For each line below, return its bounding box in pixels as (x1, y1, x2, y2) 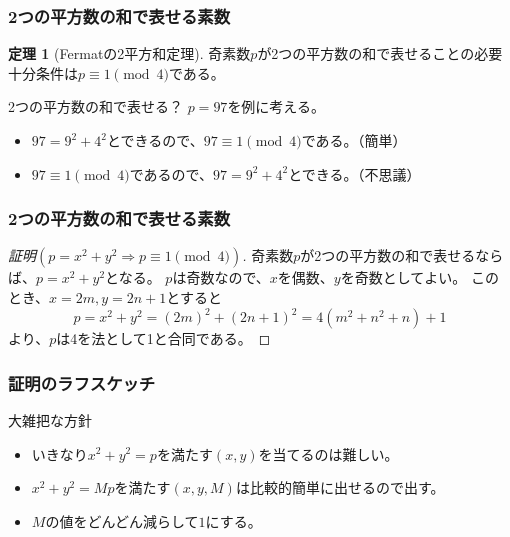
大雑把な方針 (8, 409, 92, 430)
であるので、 (129, 163, 214, 184)
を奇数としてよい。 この (340, 267, 499, 288)
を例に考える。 (227, 96, 325, 117)
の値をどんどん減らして (45, 510, 199, 531)
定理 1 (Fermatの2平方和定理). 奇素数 (8, 43, 251, 64)
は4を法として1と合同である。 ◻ (56, 328, 271, 349)
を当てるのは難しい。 (258, 443, 399, 464)
